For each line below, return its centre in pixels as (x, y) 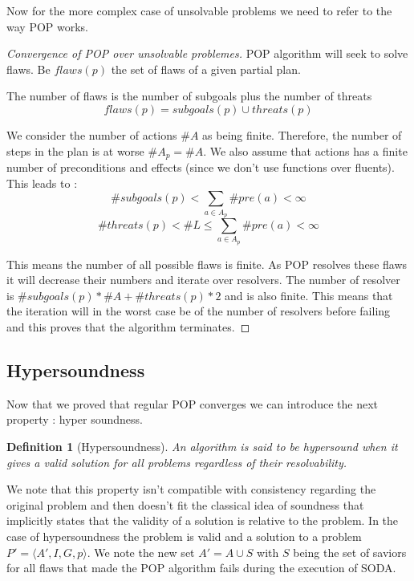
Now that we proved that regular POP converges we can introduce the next (193, 403)
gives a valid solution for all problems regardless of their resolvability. (177, 462)
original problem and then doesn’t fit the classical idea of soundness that (185, 504)
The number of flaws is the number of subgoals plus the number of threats (189, 96)
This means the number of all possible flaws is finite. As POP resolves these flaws (207, 264)
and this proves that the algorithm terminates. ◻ (128, 327)
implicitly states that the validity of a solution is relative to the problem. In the (203, 520)
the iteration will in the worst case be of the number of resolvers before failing (199, 311)
